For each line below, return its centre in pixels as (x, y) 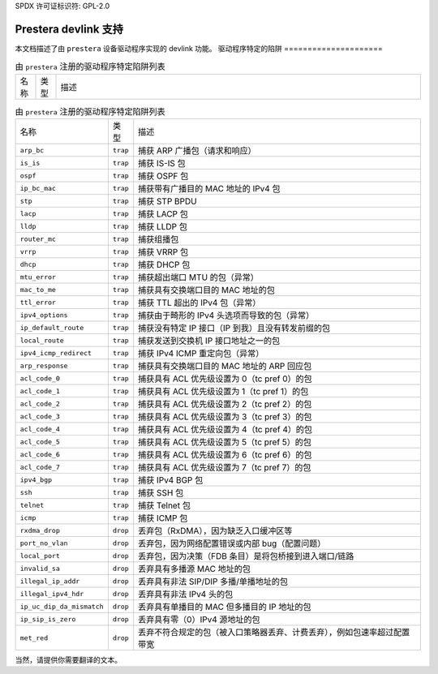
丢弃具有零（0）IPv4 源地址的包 (199, 620)
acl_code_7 (40, 467)
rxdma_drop (40, 530)
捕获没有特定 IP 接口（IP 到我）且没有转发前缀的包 (234, 328)
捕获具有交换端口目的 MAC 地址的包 (206, 290)
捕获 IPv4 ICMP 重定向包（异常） (201, 354)
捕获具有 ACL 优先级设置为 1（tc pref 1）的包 (223, 392)
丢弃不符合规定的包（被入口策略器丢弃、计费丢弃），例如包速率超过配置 (274, 633)
